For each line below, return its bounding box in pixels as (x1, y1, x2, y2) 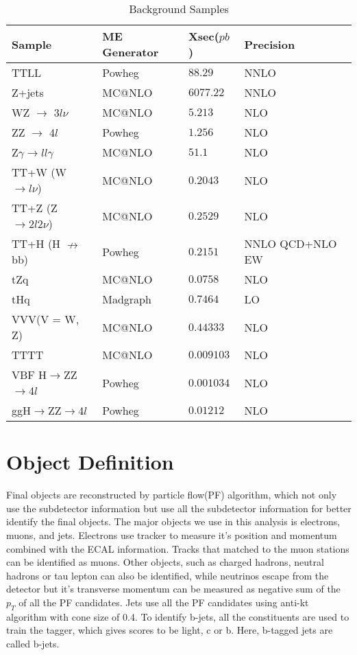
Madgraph (102, 291, 151, 307)
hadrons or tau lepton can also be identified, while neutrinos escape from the (6, 568, 329, 582)
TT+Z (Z (12, 200, 58, 216)
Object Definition (6, 448, 174, 476)
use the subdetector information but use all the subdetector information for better (6, 501, 352, 515)
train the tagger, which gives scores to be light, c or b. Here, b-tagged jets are (6, 623, 333, 637)
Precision (244, 36, 295, 52)
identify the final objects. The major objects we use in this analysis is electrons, (6, 514, 341, 529)
